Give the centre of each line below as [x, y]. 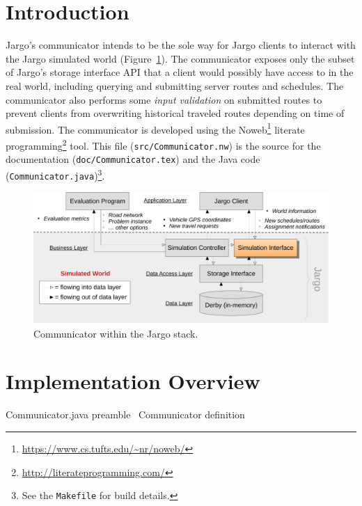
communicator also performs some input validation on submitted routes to [164, 99]
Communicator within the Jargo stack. [116, 333]
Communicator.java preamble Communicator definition [125, 414]
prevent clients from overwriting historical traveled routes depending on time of [175, 113]
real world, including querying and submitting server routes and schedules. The [175, 85]
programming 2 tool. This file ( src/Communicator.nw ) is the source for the [163, 144]
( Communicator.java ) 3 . [55, 174]
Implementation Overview [133, 381]
